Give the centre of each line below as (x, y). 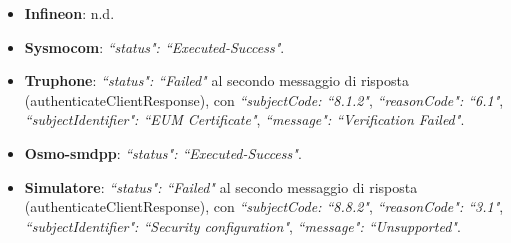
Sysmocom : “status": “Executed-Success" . (154, 46)
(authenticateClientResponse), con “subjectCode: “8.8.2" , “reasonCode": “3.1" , (264, 206)
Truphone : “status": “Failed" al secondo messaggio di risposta (216, 80)
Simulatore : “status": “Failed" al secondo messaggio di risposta (221, 186)
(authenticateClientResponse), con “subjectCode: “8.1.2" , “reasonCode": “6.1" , (264, 99)
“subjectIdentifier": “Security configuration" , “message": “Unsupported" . (242, 225)
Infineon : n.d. (69, 13)
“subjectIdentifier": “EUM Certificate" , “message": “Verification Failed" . (244, 119)
